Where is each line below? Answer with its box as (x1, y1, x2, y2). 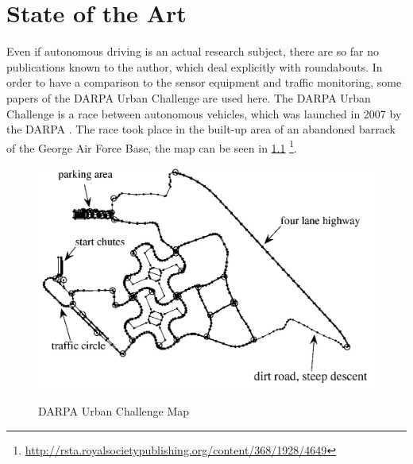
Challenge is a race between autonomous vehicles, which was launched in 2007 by (6, 105, 402, 122)
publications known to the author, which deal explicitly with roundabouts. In (6, 58, 383, 75)
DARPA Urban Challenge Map (38, 403, 190, 420)
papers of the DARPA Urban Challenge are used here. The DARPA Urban (6, 89, 371, 106)
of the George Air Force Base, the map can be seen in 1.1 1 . (6, 137, 297, 156)
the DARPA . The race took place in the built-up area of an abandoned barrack (6, 121, 396, 137)
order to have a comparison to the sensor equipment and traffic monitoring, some (6, 74, 402, 91)
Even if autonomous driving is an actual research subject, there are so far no (6, 43, 380, 60)
